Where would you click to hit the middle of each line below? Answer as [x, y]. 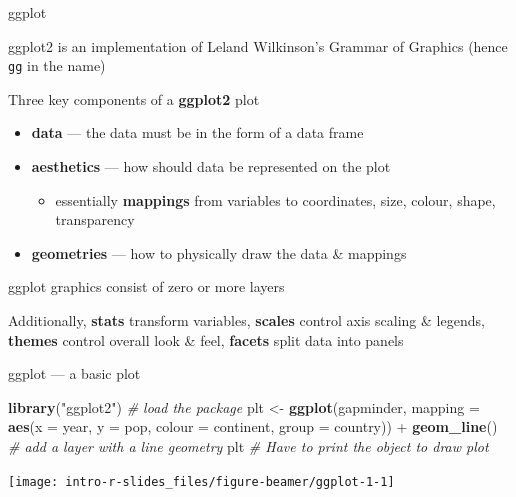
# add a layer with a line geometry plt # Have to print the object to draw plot [248, 445]
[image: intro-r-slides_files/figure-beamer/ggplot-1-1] [201, 481]
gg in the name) [57, 65]
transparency [95, 219]
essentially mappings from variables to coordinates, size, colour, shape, [275, 199]
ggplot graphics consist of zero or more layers [146, 286]
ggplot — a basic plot [74, 373]
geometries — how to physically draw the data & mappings [219, 252]
